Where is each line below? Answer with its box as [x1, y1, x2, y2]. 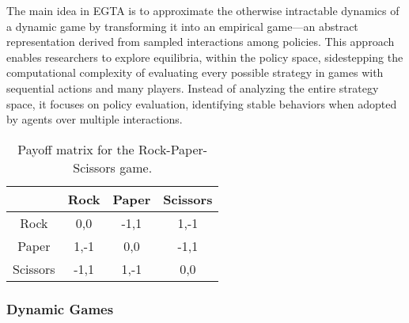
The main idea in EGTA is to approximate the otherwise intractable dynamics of [6, 2, 400, 18]
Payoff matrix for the [17, 139, 134, 158]
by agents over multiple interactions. [6, 111, 183, 127]
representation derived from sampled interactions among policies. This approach [6, 33, 395, 50]
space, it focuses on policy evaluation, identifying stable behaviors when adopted [6, 95, 397, 112]
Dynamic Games [6, 298, 114, 318]
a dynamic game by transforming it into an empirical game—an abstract [6, 17, 358, 34]
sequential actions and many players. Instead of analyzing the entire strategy [6, 79, 379, 96]
